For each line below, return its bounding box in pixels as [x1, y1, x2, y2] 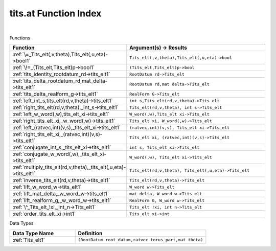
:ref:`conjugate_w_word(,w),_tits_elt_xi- [12, 151, 107, 158]
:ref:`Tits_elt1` [12, 236, 45, 243]
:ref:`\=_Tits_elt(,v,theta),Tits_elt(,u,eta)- [12, 51, 108, 58]
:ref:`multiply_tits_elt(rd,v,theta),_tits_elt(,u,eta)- [12, 164, 126, 171]
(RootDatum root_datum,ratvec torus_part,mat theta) [78, 237, 203, 243]
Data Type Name [12, 230, 54, 237]
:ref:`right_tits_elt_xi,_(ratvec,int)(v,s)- [12, 131, 103, 138]
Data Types [9, 220, 34, 226]
